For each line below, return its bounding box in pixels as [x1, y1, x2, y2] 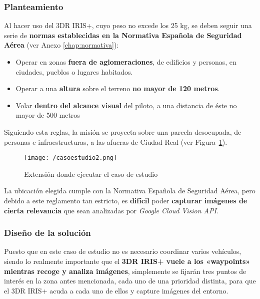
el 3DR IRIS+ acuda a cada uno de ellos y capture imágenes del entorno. [4, 285, 228, 295]
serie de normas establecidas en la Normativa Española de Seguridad [4, 30, 242, 40]
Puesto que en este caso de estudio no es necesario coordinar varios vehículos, [4, 246, 241, 256]
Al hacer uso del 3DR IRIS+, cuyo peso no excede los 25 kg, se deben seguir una [4, 20, 252, 31]
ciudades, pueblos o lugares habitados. [15, 66, 133, 77]
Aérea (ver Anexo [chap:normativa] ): [4, 40, 119, 50]
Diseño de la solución [4, 226, 91, 239]
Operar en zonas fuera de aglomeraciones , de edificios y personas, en [15, 57, 236, 67]
